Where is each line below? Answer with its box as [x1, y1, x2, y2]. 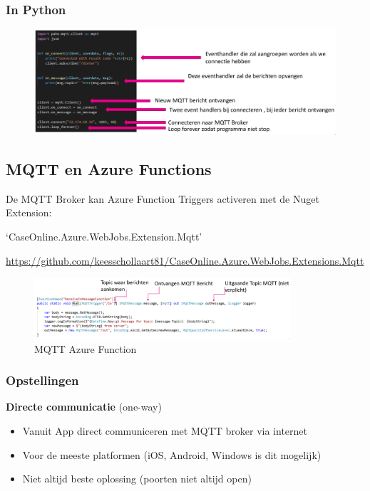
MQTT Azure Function [34, 341, 137, 356]
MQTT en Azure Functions [6, 158, 212, 180]
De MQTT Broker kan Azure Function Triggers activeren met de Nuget [6, 191, 319, 206]
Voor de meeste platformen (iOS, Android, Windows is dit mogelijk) [22, 447, 322, 462]
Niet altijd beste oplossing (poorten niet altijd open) [22, 471, 252, 486]
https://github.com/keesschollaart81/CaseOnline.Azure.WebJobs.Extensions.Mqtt [6, 253, 364, 268]
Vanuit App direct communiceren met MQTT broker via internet [22, 423, 307, 438]
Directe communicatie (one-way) [6, 399, 162, 414]
